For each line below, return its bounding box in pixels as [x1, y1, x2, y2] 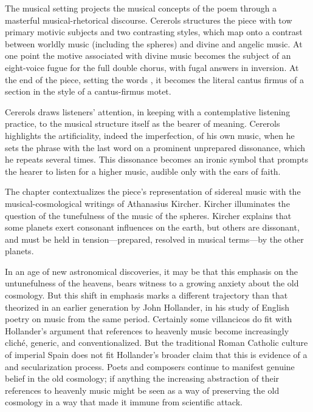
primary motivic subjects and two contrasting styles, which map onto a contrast [5, 25, 303, 38]
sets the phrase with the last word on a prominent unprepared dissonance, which [5, 141, 306, 154]
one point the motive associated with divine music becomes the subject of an [5, 49, 291, 62]
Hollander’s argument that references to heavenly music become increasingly [5, 324, 289, 337]
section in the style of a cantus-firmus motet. [5, 85, 171, 98]
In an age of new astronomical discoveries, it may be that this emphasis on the [5, 265, 298, 277]
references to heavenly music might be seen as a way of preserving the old [5, 383, 280, 396]
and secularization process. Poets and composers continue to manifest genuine [5, 360, 295, 373]
